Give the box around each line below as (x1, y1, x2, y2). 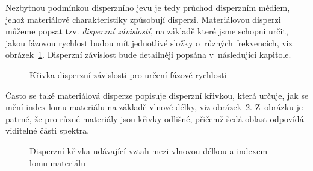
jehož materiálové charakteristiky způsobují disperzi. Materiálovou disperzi (5, 13, 281, 25)
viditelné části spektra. (5, 124, 90, 137)
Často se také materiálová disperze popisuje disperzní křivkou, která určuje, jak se (5, 89, 309, 101)
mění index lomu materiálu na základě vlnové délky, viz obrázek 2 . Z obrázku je (5, 101, 303, 113)
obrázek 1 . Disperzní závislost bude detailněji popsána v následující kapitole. (5, 48, 291, 61)
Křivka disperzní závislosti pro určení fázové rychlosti (29, 68, 227, 81)
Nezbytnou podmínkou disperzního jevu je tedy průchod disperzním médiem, (5, 1, 290, 13)
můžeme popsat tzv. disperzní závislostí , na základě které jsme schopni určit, (5, 25, 288, 37)
